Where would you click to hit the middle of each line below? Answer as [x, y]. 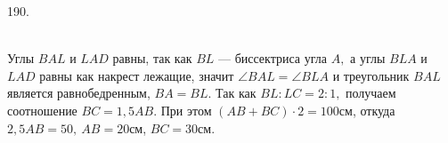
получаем [371, 93]
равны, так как [152, 58]
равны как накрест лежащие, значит [137, 75]
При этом [186, 110]
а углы [368, 58]
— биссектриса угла [272, 58]
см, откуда [367, 110]
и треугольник [371, 75]
